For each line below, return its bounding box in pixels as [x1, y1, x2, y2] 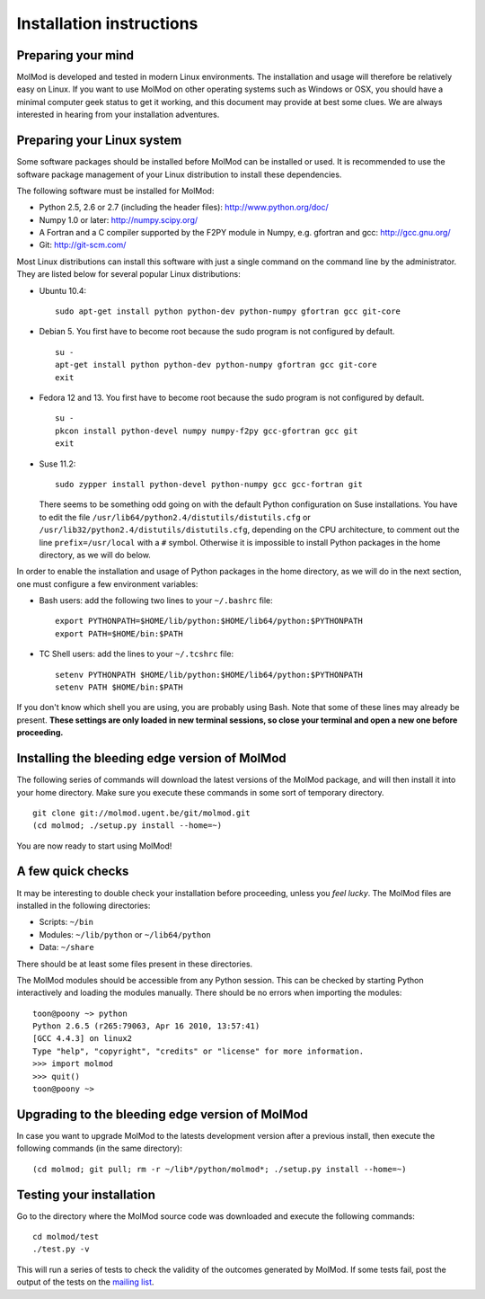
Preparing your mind [16, 48, 135, 63]
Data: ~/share [39, 942, 94, 953]
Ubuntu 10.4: [39, 285, 87, 296]
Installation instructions [16, 13, 198, 33]
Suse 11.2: [39, 458, 76, 469]
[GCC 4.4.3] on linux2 [32, 1034, 133, 1044]
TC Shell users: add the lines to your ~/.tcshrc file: [39, 648, 234, 660]
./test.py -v [32, 1244, 90, 1254]
